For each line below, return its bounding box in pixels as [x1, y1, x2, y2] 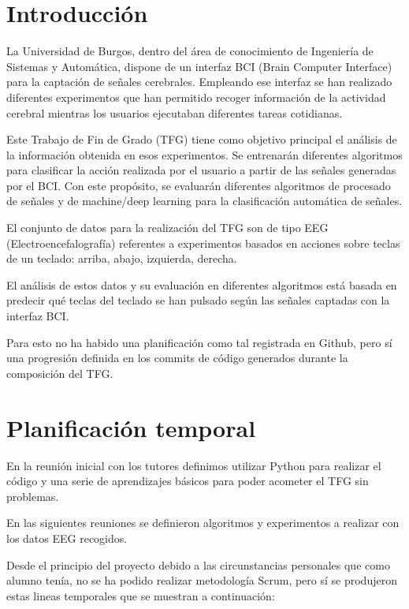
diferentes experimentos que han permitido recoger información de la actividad [6, 88, 386, 105]
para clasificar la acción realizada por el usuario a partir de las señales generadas [6, 162, 396, 178]
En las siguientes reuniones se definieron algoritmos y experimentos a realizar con [6, 514, 400, 531]
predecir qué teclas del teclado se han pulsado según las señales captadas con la [6, 292, 390, 308]
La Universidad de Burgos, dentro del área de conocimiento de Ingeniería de [6, 43, 374, 59]
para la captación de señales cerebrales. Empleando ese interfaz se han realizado [6, 73, 392, 90]
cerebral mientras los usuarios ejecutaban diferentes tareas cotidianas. [6, 104, 343, 121]
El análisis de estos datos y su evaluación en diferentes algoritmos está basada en [6, 276, 397, 293]
